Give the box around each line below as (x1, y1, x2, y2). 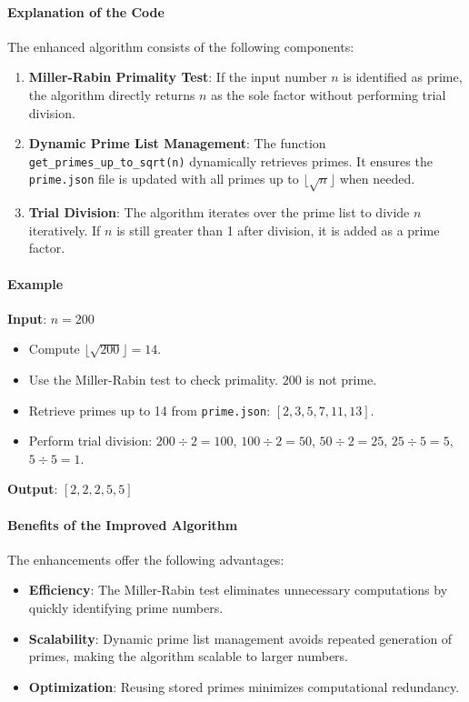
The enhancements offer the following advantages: (7, 549, 284, 568)
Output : (7, 479, 58, 498)
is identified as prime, (343, 67, 463, 86)
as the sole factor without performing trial (211, 85, 446, 104)
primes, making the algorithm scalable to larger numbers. (28, 647, 348, 666)
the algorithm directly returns (28, 85, 195, 104)
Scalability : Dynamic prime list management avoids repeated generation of (28, 628, 453, 647)
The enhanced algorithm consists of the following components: (7, 36, 354, 55)
